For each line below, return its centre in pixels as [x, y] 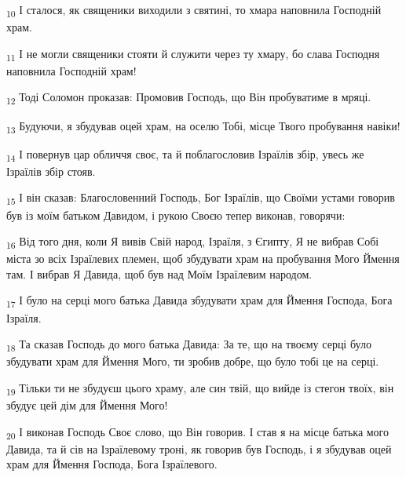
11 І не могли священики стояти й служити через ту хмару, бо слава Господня [193, 54]
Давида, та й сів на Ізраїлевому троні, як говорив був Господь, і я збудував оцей [199, 448]
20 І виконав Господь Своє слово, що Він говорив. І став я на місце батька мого [198, 432]
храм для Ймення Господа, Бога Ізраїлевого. [112, 464]
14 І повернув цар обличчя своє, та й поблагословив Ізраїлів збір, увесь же [185, 155]
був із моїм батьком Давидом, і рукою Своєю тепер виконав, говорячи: [176, 215]
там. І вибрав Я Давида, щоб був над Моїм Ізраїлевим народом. [159, 273]
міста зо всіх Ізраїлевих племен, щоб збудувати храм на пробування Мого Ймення [203, 259]
